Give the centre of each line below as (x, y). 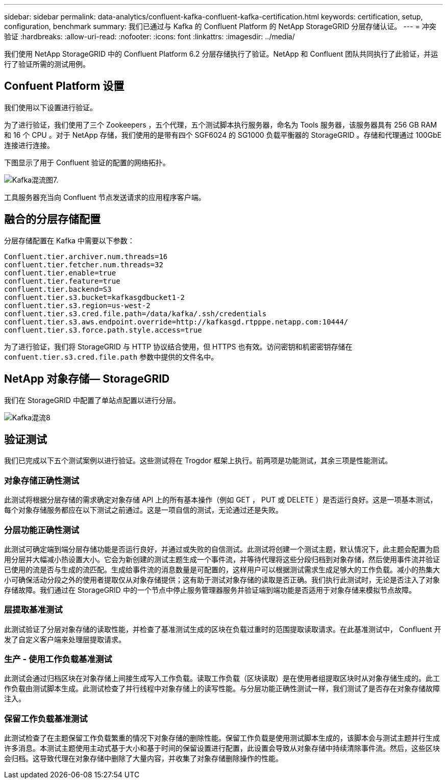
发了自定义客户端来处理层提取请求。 (65, 639)
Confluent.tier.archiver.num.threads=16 (86, 256)
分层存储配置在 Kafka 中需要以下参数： (69, 240)
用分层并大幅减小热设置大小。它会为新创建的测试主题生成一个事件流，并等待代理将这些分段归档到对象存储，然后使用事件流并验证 (222, 559)
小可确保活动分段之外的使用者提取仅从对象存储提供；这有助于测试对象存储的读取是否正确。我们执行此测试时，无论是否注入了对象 (222, 579)
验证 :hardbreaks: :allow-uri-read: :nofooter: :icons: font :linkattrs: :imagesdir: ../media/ (150, 36)
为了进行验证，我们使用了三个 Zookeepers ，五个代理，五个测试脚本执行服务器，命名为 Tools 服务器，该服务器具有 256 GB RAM (221, 124)
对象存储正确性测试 (42, 480)
